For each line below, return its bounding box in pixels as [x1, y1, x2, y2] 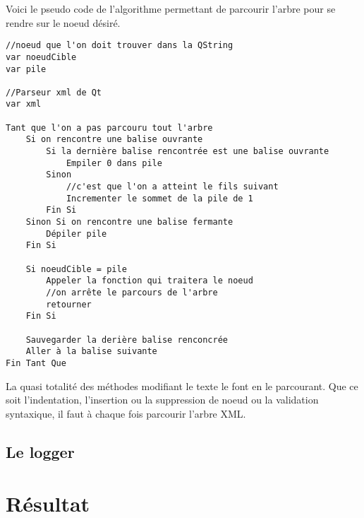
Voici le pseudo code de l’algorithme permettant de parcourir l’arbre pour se [6, 1, 336, 16]
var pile [6, 64, 47, 74]
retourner [46, 299, 92, 310]
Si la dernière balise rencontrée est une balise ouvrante [46, 146, 329, 157]
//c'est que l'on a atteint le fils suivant [66, 182, 279, 192]
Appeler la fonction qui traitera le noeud [46, 276, 253, 286]
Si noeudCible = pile [25, 264, 127, 274]
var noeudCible [6, 52, 77, 62]
